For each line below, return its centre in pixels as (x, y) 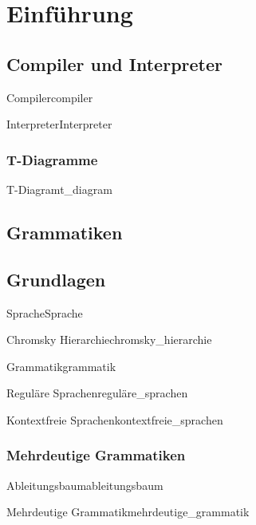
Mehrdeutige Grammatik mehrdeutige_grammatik (128, 512)
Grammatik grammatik (61, 366)
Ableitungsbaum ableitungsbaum (85, 485)
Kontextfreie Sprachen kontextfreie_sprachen (115, 419)
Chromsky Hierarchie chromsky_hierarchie (109, 339)
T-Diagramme (52, 159)
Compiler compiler (50, 97)
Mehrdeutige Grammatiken (96, 455)
